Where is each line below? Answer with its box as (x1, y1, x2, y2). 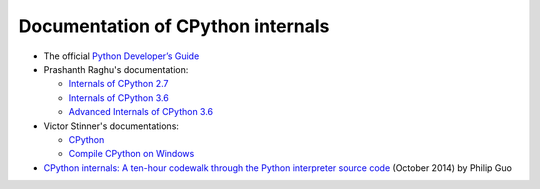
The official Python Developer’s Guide (43, 50, 200, 62)
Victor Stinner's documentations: (43, 120, 180, 132)
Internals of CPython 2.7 (68, 78, 169, 90)
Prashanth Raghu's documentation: (43, 63, 189, 75)
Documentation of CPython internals (18, 15, 330, 37)
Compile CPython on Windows (68, 148, 195, 160)
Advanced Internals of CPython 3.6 (68, 106, 214, 118)
